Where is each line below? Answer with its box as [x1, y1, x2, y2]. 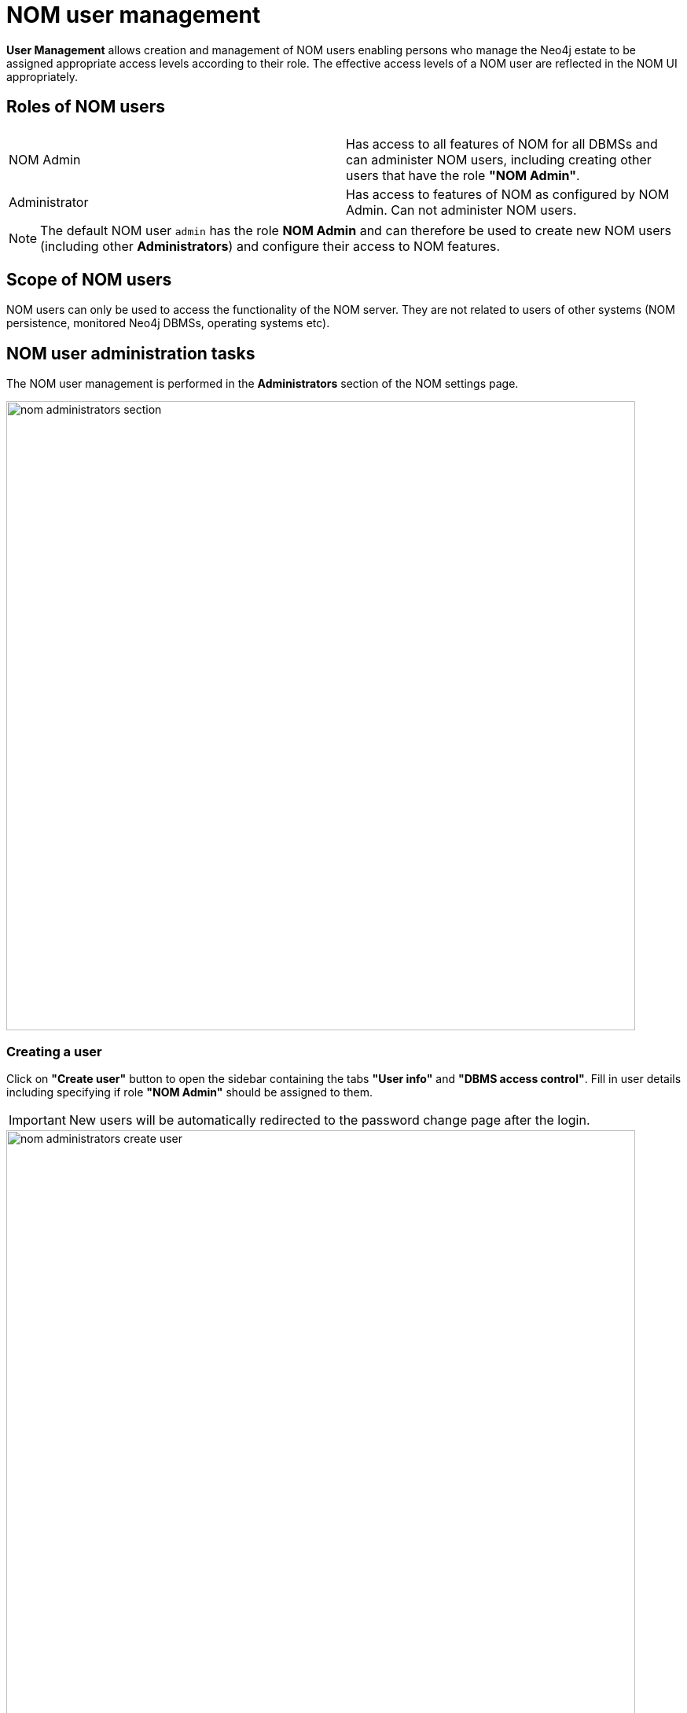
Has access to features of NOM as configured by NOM [346, 186, 670, 202]
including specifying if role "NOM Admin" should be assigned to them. [6, 1085, 373, 1100]
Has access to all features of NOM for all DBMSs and [346, 135, 658, 152]
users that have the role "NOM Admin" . [346, 167, 580, 183]
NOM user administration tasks [6, 343, 255, 363]
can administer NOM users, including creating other [346, 151, 652, 168]
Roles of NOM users [6, 97, 165, 117]
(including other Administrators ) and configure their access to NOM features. [40, 238, 501, 254]
